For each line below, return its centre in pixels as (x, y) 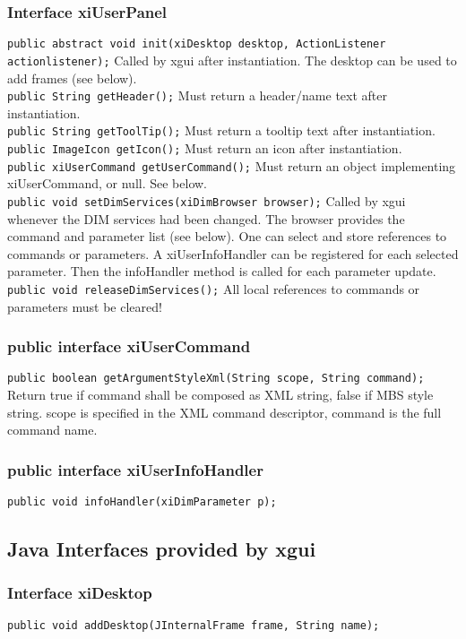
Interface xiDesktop (80, 593)
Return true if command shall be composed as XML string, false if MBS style (220, 395)
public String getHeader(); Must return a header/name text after (197, 95)
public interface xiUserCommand (129, 346)
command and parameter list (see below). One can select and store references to (227, 236)
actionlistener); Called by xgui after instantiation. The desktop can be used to (232, 60)
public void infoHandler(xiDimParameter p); (142, 502)
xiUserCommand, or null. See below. (107, 183)
